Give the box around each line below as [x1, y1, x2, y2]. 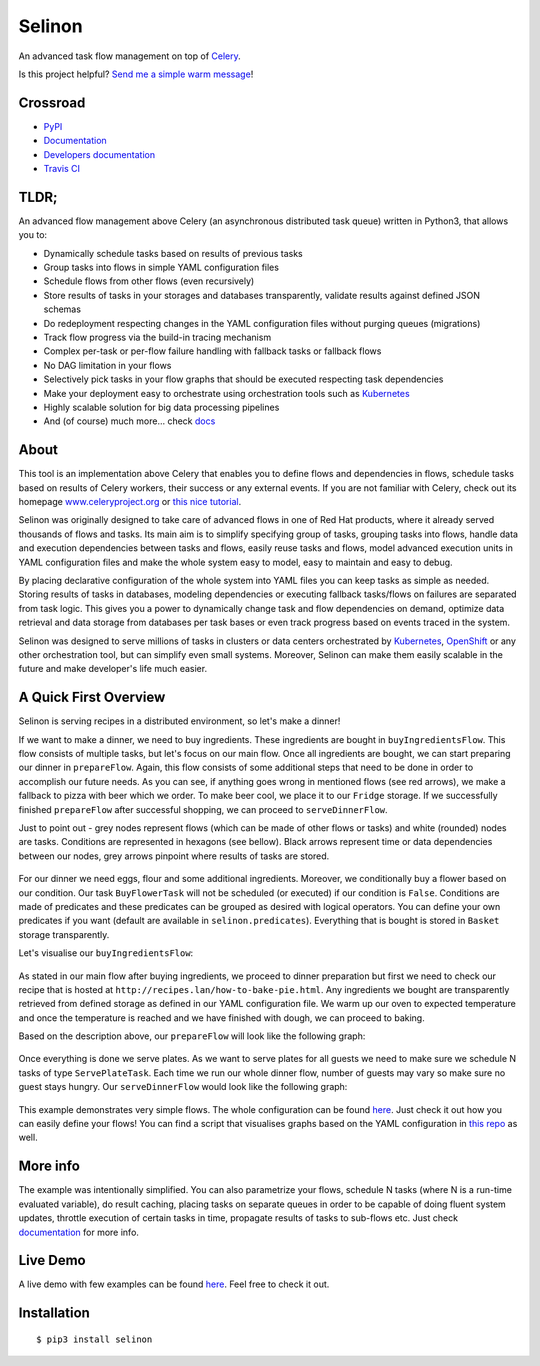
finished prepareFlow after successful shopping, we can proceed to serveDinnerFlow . [18, 803, 389, 815]
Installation [18, 1305, 90, 1322]
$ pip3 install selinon [36, 1333, 153, 1345]
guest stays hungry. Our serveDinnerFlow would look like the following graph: [18, 1081, 348, 1093]
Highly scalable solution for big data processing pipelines [43, 401, 280, 413]
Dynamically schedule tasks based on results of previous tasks [43, 247, 304, 259]
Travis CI [43, 163, 80, 175]
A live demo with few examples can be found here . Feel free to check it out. [18, 1278, 330, 1290]
